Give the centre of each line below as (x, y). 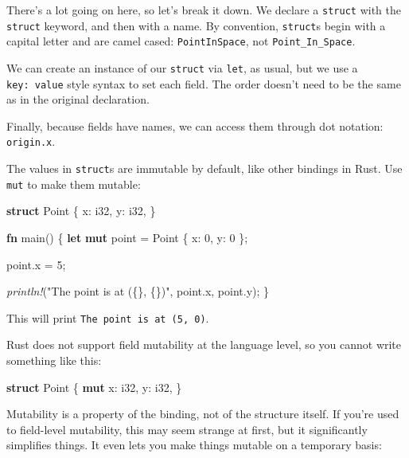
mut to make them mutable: (74, 184)
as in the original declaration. (78, 99)
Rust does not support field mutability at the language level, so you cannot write (204, 344)
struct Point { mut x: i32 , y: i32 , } (94, 387)
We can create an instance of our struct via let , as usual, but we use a (182, 67)
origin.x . (31, 141)
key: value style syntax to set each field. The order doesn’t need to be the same (204, 83)
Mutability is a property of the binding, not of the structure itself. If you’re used (203, 414)
